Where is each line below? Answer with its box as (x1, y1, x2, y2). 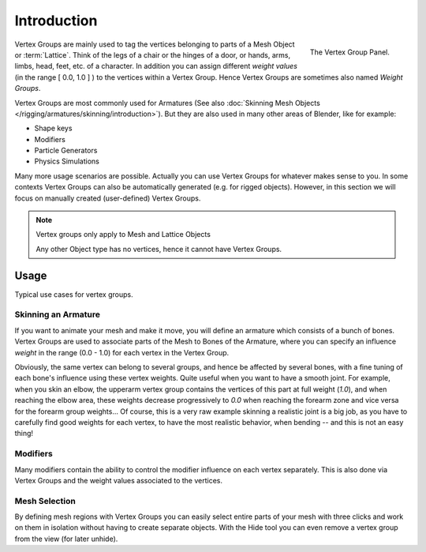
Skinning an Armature (14, 309, 100, 320)
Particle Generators (34, 146, 98, 156)
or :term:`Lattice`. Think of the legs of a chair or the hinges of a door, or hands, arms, (14, 50, 291, 59)
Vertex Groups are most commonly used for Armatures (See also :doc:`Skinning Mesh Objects (14, 98, 321, 107)
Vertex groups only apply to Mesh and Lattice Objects (35, 230, 211, 239)
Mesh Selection (14, 495, 77, 506)
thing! (14, 429, 34, 438)
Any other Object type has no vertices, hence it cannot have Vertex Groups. (35, 244, 282, 253)
